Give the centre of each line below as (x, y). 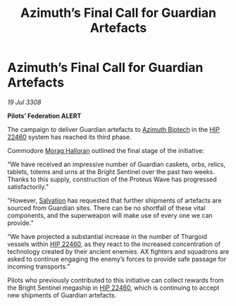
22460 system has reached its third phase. (69, 137)
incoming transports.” (39, 267)
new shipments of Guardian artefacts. (62, 295)
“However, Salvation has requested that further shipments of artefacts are (114, 200)
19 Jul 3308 (24, 102)
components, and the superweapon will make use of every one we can (110, 215)
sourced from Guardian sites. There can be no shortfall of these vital (106, 208)
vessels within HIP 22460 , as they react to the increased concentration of (114, 244)
